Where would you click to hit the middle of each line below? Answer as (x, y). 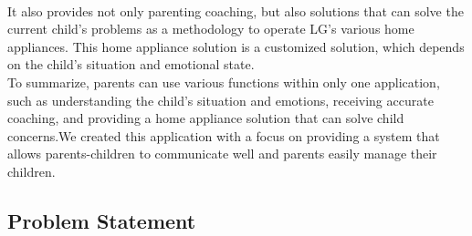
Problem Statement (102, 220)
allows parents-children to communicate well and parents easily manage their (222, 154)
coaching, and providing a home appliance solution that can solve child (206, 118)
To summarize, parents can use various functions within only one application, (224, 82)
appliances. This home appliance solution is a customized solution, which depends (236, 46)
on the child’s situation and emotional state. (131, 64)
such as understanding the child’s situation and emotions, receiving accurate (220, 100)
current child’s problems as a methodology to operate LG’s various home (211, 29)
